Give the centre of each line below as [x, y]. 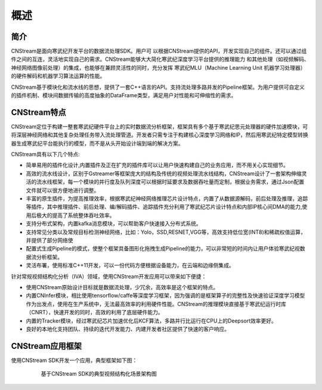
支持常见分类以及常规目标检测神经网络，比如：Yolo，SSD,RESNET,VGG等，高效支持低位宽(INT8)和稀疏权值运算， [166, 232]
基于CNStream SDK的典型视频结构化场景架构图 [99, 374]
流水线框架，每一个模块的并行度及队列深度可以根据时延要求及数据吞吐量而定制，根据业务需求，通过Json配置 [170, 182]
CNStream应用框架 [47, 346]
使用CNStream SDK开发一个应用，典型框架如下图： [74, 360]
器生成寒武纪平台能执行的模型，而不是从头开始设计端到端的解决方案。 [97, 143]
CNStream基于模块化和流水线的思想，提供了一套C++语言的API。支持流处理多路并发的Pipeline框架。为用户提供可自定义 [158, 87]
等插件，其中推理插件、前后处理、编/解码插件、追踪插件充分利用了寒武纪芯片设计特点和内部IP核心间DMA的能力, [164, 207]
